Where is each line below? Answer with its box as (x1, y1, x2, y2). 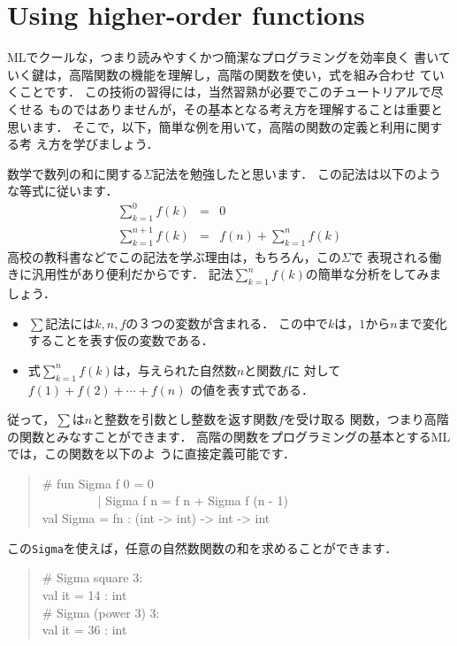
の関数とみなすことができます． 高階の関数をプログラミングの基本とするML (7, 427, 451, 445)
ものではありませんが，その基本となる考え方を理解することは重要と (48, 99, 443, 118)
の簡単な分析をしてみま (305, 265, 442, 283)
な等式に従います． (7, 181, 118, 200)
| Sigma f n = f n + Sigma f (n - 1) (97, 491, 288, 510)
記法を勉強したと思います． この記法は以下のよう (152, 164, 442, 182)
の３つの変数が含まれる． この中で (126, 313, 328, 332)
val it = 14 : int (42, 585, 127, 604)
